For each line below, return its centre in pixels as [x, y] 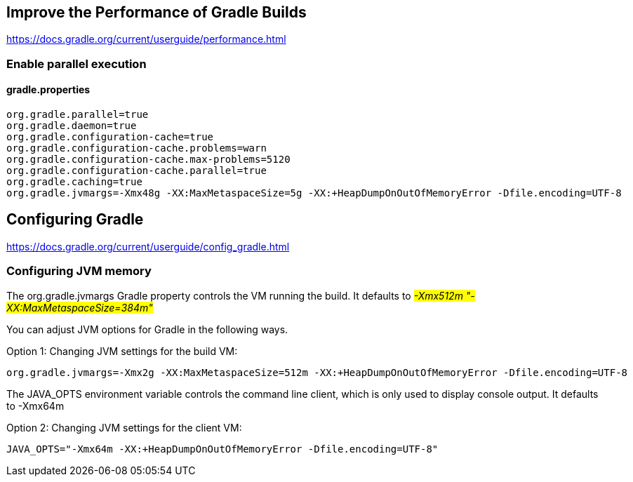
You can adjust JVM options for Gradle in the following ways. [147, 329]
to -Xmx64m [35, 406]
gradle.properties [48, 90]
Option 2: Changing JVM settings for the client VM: [124, 427]
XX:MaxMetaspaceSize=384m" [80, 307]
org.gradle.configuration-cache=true [110, 137]
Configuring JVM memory [79, 271]
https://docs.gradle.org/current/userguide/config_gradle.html [148, 246]
